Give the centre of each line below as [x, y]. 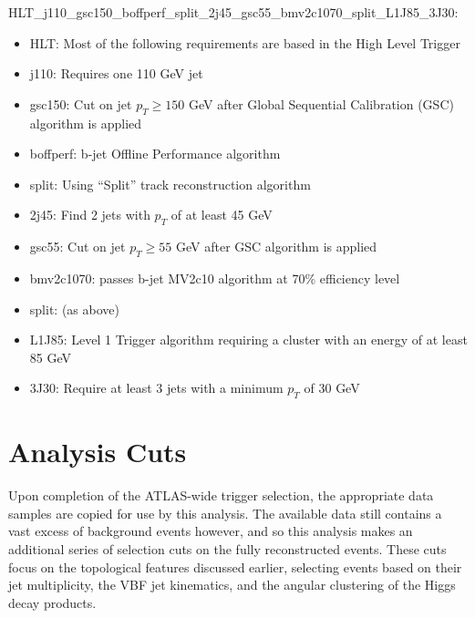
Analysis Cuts [98, 452]
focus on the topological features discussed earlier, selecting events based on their [235, 566]
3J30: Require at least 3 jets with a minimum [156, 388]
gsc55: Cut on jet [77, 247]
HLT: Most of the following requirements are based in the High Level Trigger [245, 42]
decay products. [52, 602]
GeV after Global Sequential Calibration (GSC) [321, 103]
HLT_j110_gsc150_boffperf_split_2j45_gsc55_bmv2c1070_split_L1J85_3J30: [233, 12]
